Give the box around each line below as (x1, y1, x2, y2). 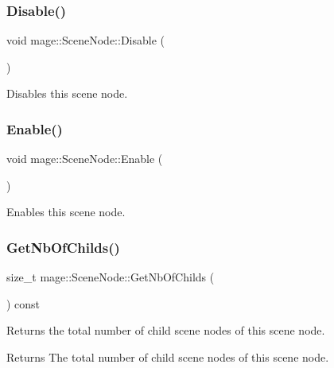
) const (6, 295, 41, 312)
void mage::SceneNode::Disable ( (6, 32, 165, 48)
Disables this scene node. (6, 85, 128, 102)
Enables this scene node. (6, 203, 126, 220)
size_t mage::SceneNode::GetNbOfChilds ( (6, 269, 215, 285)
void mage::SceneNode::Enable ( (6, 150, 163, 167)
